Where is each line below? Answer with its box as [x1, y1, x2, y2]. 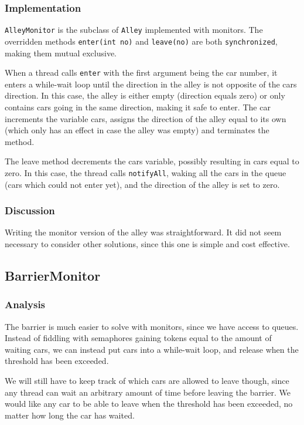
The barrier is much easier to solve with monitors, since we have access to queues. [5, 320, 299, 332]
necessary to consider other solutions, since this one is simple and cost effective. [5, 238, 290, 249]
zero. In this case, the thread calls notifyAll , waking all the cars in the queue [5, 166, 286, 178]
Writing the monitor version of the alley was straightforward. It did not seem [5, 226, 282, 238]
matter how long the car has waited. [5, 409, 135, 421]
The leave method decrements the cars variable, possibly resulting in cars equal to [5, 155, 299, 167]
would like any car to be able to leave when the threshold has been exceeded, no [5, 397, 293, 410]
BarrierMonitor [5, 266, 101, 284]
